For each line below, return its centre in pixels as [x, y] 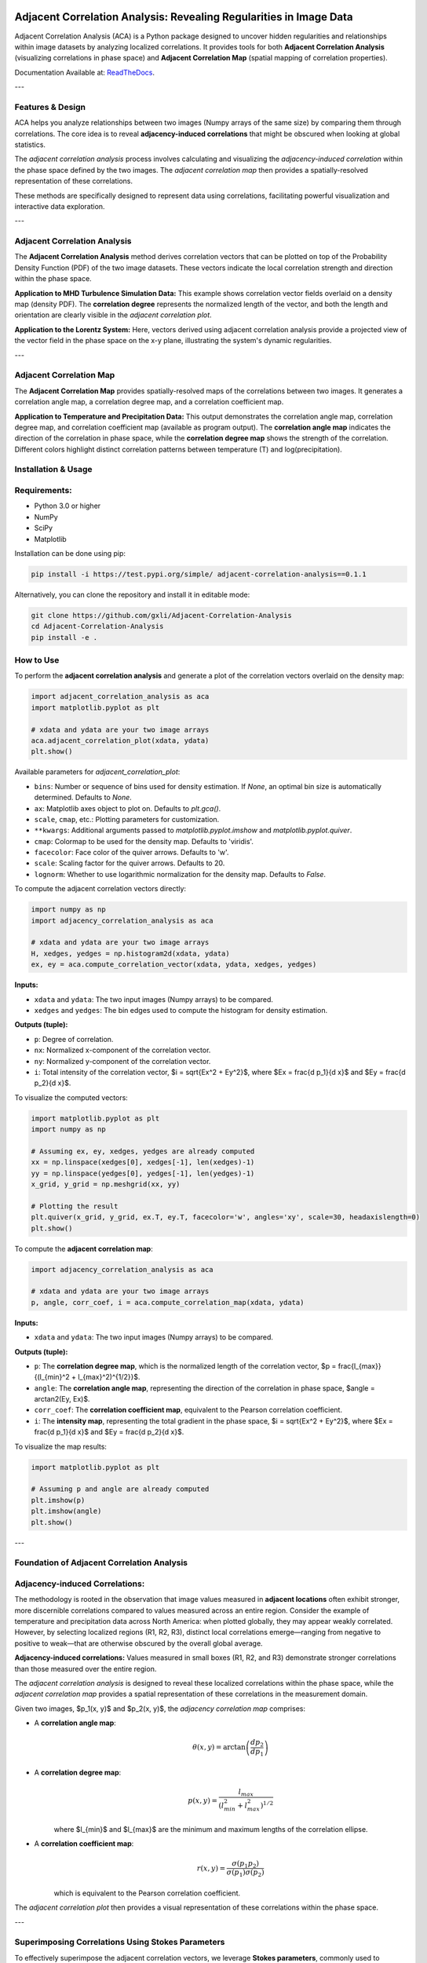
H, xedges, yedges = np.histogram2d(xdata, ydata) [131, 953]
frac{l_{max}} [359, 1365]
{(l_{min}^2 [52, 1377]
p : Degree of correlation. [74, 1039]
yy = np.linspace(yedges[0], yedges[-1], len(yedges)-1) [143, 1173]
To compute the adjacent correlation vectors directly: [100, 889]
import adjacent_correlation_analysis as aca [120, 696]
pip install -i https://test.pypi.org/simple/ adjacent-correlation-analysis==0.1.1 [199, 574]
